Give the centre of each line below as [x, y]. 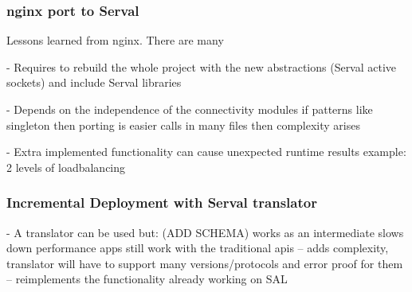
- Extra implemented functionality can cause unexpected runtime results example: [206, 152]
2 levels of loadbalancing [66, 167]
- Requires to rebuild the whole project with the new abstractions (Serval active [202, 66]
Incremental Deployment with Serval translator [162, 202]
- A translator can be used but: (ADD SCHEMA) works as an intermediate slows [205, 232]
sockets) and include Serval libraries [94, 82]
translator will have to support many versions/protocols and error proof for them [205, 263]
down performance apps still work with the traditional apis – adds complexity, [198, 248]
